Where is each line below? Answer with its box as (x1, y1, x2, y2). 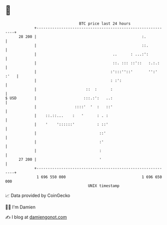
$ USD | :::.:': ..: (5, 95, 113, 101)
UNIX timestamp (87, 183, 120, 188)
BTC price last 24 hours (79, 21, 131, 26)
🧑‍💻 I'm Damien (5, 204, 36, 210)
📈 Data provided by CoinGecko (5, 192, 70, 198)
